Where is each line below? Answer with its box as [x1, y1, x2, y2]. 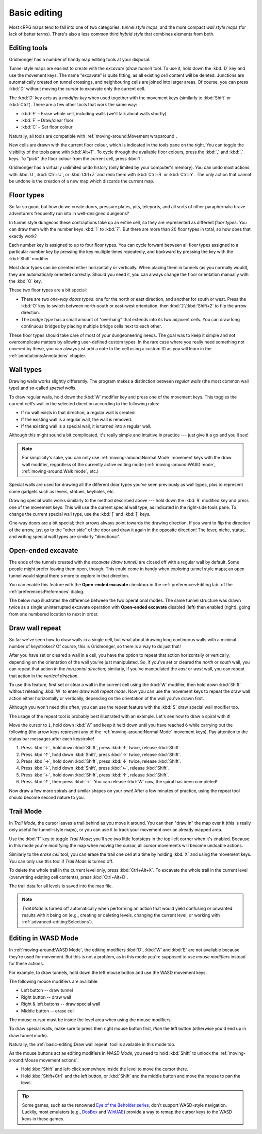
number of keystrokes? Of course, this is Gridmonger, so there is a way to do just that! [9, 644, 181, 649]
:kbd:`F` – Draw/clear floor [21, 117, 74, 123]
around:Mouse [9, 1057, 38, 1063]
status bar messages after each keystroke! [9, 736, 94, 741]
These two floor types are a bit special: [9, 287, 87, 293]
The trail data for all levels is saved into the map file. [9, 883, 113, 889]
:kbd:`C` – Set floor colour [21, 124, 73, 130]
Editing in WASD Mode [9, 934, 79, 942]
